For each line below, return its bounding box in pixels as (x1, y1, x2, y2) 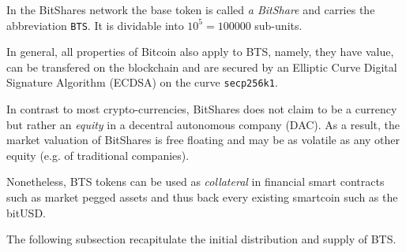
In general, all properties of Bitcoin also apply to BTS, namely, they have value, (6, 43, 394, 60)
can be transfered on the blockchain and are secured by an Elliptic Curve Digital (6, 58, 397, 75)
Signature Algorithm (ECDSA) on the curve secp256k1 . (6, 74, 278, 91)
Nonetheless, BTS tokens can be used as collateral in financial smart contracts (6, 173, 385, 190)
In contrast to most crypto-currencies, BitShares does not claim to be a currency (6, 101, 397, 117)
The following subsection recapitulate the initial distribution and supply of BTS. (6, 231, 397, 247)
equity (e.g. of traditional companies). (6, 146, 190, 163)
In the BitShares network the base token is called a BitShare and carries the (6, 2, 375, 17)
